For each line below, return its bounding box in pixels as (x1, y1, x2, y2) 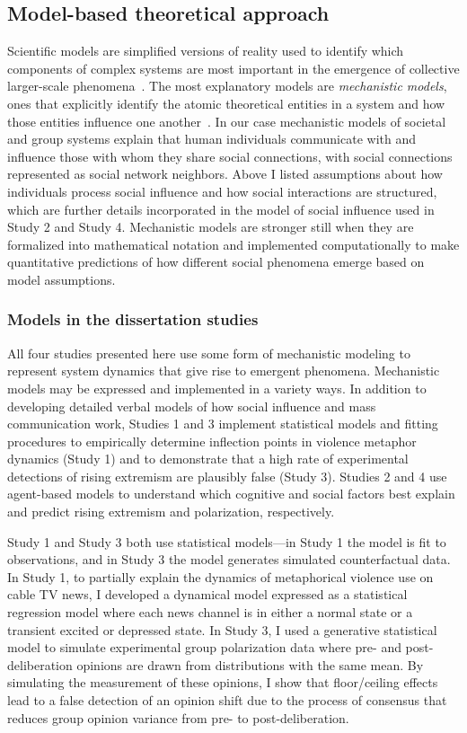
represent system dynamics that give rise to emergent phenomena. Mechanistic (7, 361, 440, 380)
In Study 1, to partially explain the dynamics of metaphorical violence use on (7, 567, 434, 586)
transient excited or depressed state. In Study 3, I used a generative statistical (7, 620, 437, 639)
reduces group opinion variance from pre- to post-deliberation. (7, 708, 349, 727)
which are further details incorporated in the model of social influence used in (7, 199, 435, 218)
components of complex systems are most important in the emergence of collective (7, 58, 460, 77)
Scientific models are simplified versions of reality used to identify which (7, 41, 404, 60)
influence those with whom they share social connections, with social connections (7, 146, 453, 165)
